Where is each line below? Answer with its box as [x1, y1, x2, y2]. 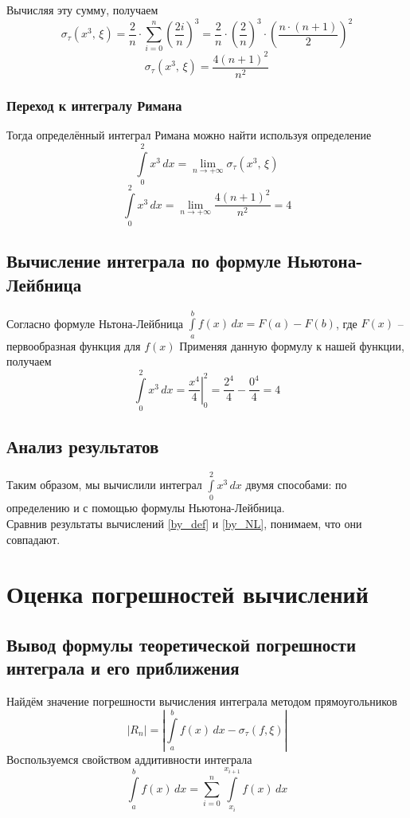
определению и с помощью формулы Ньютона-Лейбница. [6, 499, 285, 516]
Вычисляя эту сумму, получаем [6, 2, 158, 18]
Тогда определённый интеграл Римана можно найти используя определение [6, 127, 372, 143]
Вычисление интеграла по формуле [6, 249, 281, 273]
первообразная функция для [6, 337, 141, 354]
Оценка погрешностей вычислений [6, 577, 369, 610]
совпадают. [6, 530, 61, 547]
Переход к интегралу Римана [6, 95, 182, 115]
